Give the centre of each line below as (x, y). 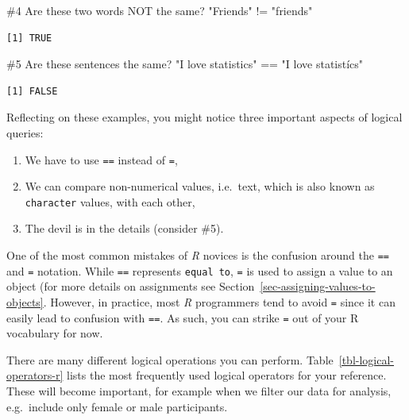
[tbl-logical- (366, 359)
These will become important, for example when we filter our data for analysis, (199, 391)
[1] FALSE (32, 91)
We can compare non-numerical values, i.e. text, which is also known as (200, 186)
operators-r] (35, 375)
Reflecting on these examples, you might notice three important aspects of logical (204, 117)
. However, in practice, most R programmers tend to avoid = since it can (219, 301)
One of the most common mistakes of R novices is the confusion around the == (198, 255)
